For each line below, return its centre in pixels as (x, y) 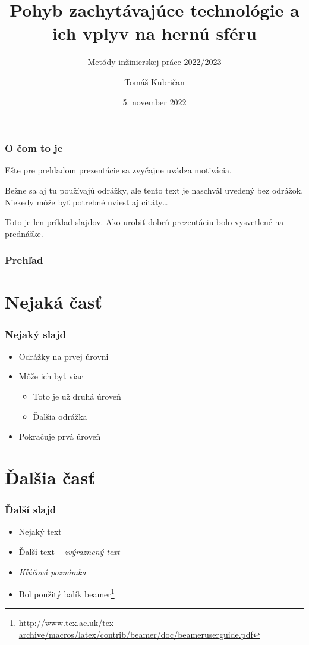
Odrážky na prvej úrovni (64, 356)
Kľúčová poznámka (52, 571)
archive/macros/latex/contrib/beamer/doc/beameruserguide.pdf (136, 634)
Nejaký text (40, 532)
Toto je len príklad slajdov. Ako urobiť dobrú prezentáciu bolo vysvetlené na (144, 222)
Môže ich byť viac (51, 376)
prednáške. (24, 233)
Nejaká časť (53, 302)
